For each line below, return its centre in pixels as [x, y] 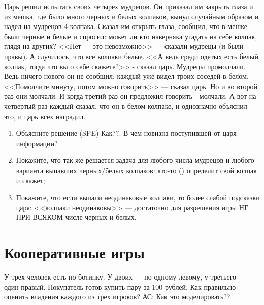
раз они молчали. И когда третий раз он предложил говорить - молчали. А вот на [130, 96]
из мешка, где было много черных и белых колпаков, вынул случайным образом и [131, 16]
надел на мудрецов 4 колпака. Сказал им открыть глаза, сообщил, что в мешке [126, 26]
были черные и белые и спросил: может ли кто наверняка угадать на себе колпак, [131, 36]
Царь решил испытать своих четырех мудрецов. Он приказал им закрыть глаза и [129, 6]
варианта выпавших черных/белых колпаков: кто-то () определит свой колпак [137, 170]
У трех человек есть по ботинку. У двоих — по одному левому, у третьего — [125, 276]
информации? [37, 143]
